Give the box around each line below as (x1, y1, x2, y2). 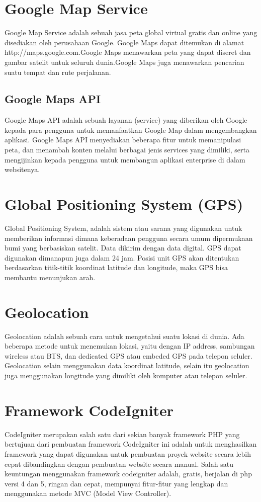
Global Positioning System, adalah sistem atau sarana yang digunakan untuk (5, 222, 242, 233)
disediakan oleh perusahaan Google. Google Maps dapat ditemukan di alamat (5, 37, 244, 47)
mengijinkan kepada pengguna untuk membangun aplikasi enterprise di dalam (5, 154, 245, 164)
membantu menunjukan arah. (5, 272, 96, 282)
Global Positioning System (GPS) (5, 194, 243, 214)
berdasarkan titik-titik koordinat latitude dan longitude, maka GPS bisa (5, 262, 228, 273)
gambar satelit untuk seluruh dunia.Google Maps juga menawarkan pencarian (5, 56, 244, 67)
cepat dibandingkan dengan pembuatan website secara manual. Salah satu (5, 458, 233, 469)
